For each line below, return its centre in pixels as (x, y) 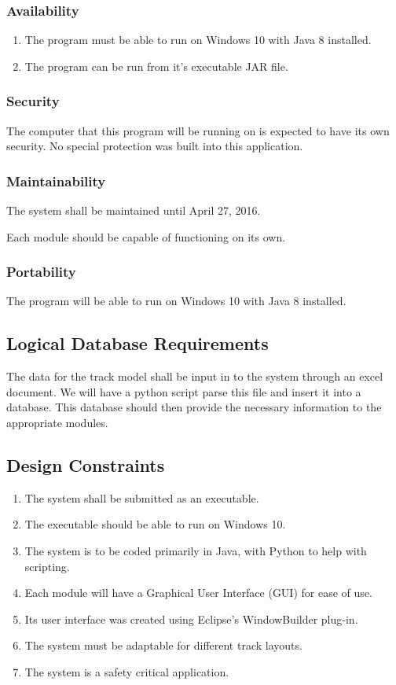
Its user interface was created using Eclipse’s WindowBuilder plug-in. (191, 619)
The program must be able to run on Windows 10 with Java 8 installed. (198, 40)
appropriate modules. (57, 423)
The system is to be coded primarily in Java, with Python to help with (196, 551)
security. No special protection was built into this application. (155, 146)
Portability (41, 272)
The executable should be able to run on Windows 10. (155, 524)
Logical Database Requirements (137, 343)
